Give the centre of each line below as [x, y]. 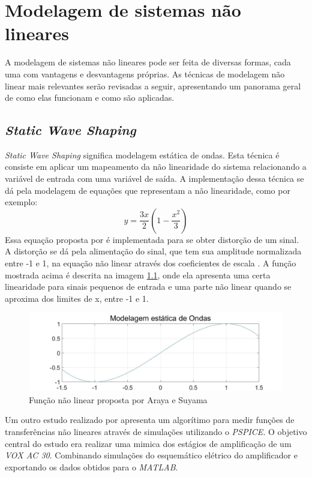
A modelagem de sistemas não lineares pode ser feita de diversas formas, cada [148, 62]
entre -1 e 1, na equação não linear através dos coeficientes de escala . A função [151, 263]
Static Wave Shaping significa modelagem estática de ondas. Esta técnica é [142, 154]
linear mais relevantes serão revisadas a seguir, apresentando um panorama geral [153, 85]
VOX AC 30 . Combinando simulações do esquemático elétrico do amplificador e [151, 455]
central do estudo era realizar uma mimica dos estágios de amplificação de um [148, 443]
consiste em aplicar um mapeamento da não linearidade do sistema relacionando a [156, 166]
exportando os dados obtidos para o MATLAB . [91, 466]
